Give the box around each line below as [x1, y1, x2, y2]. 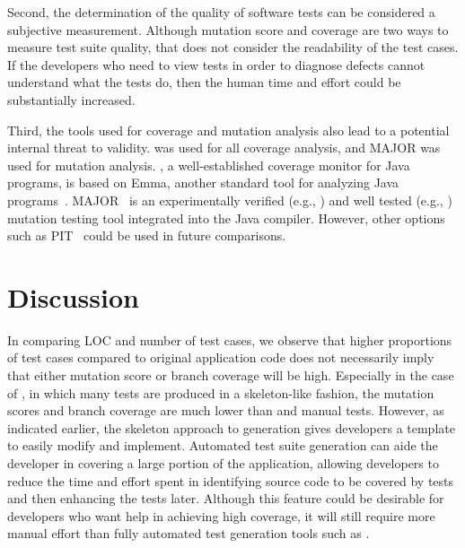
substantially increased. [7, 90, 136, 109]
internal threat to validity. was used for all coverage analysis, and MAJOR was [7, 138, 441, 157]
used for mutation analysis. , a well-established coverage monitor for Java [7, 155, 410, 174]
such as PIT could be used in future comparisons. [7, 226, 286, 245]
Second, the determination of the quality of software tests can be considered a [7, 3, 435, 21]
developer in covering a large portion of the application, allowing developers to [7, 454, 439, 472]
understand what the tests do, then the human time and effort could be [7, 73, 401, 91]
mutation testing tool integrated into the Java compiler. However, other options [7, 208, 445, 227]
